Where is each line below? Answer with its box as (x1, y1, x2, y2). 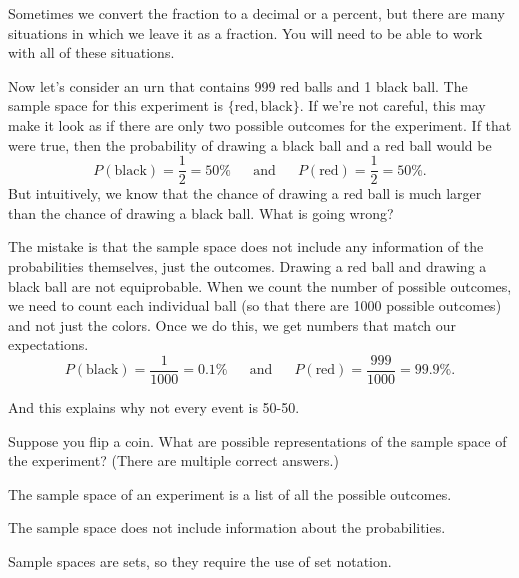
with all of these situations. (8, 42, 175, 63)
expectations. (8, 334, 89, 355)
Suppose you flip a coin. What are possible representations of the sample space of (8, 430, 507, 451)
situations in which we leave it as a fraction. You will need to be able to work (8, 22, 483, 43)
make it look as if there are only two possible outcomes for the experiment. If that (8, 114, 512, 135)
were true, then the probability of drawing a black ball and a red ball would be (8, 134, 492, 155)
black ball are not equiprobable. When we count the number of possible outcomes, (8, 275, 512, 296)
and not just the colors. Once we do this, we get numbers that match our (8, 314, 456, 335)
